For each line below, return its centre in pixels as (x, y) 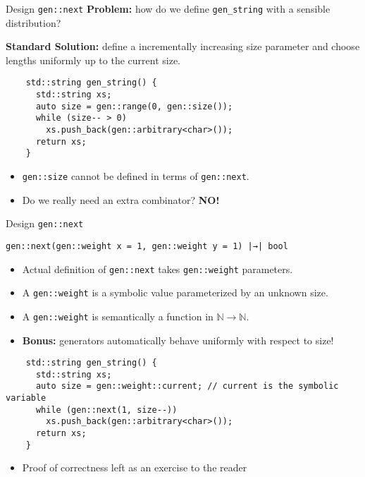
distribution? (33, 22)
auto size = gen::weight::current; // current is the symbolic (187, 386)
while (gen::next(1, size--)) (106, 410)
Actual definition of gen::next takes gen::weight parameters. (157, 268)
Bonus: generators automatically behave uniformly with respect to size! (178, 340)
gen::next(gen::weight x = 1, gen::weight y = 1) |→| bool (147, 246)
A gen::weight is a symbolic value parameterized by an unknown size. (175, 292)
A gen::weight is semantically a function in (118, 316)
